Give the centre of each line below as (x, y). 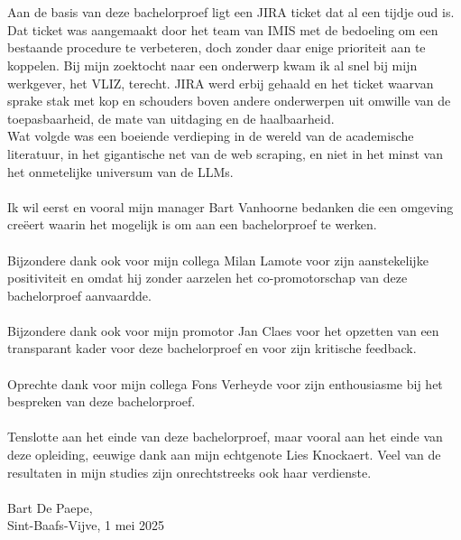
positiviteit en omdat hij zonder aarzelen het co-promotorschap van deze (207, 278)
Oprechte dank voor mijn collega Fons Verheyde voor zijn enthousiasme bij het (225, 383)
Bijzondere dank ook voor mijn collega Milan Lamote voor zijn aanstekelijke (218, 260)
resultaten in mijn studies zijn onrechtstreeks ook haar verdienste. (189, 472)
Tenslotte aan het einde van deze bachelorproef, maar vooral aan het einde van (225, 437)
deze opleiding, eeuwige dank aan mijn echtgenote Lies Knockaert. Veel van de (224, 455)
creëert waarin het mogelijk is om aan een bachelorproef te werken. (192, 224)
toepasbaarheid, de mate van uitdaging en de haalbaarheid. (171, 118)
